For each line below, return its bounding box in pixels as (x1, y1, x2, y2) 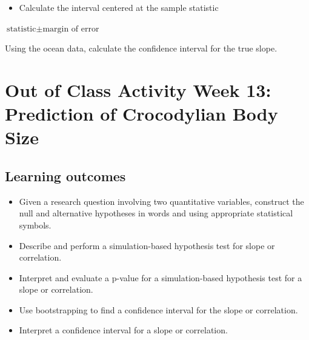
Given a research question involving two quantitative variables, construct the (19, 195, 304, 207)
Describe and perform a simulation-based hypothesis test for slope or (19, 239, 275, 252)
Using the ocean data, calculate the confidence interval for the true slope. (5, 42, 277, 55)
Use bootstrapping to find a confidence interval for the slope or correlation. (19, 303, 298, 316)
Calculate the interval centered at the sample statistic (19, 1, 219, 13)
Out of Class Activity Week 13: (5, 77, 271, 102)
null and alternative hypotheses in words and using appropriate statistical (19, 207, 293, 219)
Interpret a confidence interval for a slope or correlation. (19, 324, 228, 336)
